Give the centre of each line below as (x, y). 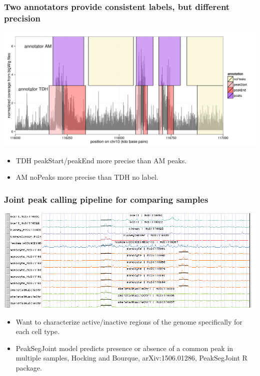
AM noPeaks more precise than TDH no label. (87, 177)
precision (22, 18)
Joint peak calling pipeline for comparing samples (106, 199)
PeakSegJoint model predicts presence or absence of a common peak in (124, 348)
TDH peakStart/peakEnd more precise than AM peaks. (101, 160)
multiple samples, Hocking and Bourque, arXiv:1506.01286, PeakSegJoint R (131, 358)
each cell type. (37, 331)
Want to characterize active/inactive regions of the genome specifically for (129, 321)
